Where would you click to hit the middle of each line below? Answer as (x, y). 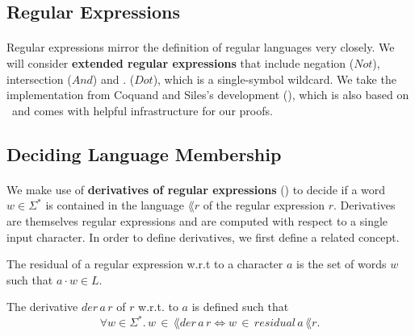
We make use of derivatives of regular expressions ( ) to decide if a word (196, 189)
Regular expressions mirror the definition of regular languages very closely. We (201, 47)
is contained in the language (115, 205)
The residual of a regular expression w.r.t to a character (145, 264)
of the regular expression (264, 205)
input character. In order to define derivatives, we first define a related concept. (203, 236)
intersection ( (39, 79)
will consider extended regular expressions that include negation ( (180, 62)
